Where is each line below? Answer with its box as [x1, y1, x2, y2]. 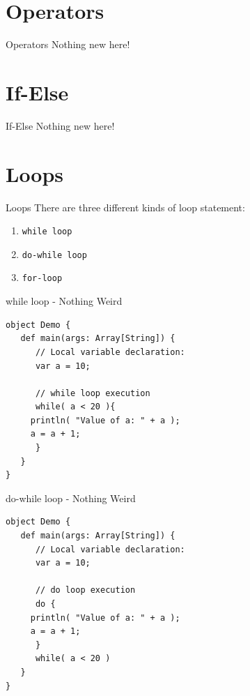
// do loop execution [35, 585, 136, 596]
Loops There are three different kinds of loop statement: [6, 199, 245, 214]
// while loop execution [35, 388, 150, 398]
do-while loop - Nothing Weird [6, 490, 136, 505]
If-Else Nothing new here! [6, 118, 115, 133]
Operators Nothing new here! [6, 37, 130, 52]
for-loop [22, 273, 63, 284]
